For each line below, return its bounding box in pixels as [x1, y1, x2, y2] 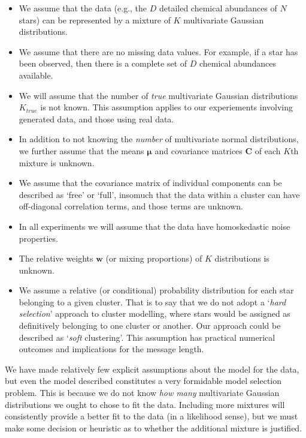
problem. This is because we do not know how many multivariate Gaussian [5, 386, 280, 399]
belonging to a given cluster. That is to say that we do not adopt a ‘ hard [19, 295, 286, 308]
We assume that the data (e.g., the [19, 2, 147, 14]
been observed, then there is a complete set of [19, 57, 187, 70]
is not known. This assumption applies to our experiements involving [40, 101, 293, 113]
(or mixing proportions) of [105, 252, 202, 265]
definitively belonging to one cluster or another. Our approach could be [19, 319, 281, 332]
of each [255, 144, 281, 157]
